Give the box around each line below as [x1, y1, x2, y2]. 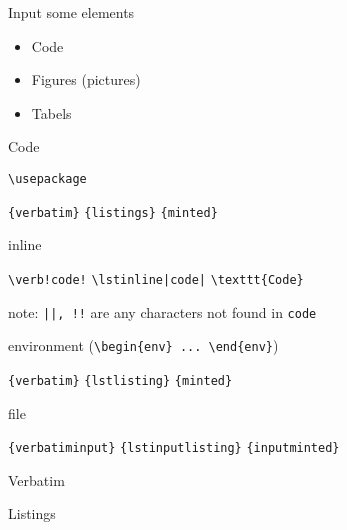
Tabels [31, 102, 72, 123]
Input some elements [8, 2, 135, 22]
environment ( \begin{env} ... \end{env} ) [8, 335, 279, 356]
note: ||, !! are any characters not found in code [8, 301, 317, 322]
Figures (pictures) [31, 69, 141, 90]
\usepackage [8, 171, 87, 186]
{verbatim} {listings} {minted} [8, 205, 218, 220]
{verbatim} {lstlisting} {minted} [8, 373, 233, 388]
